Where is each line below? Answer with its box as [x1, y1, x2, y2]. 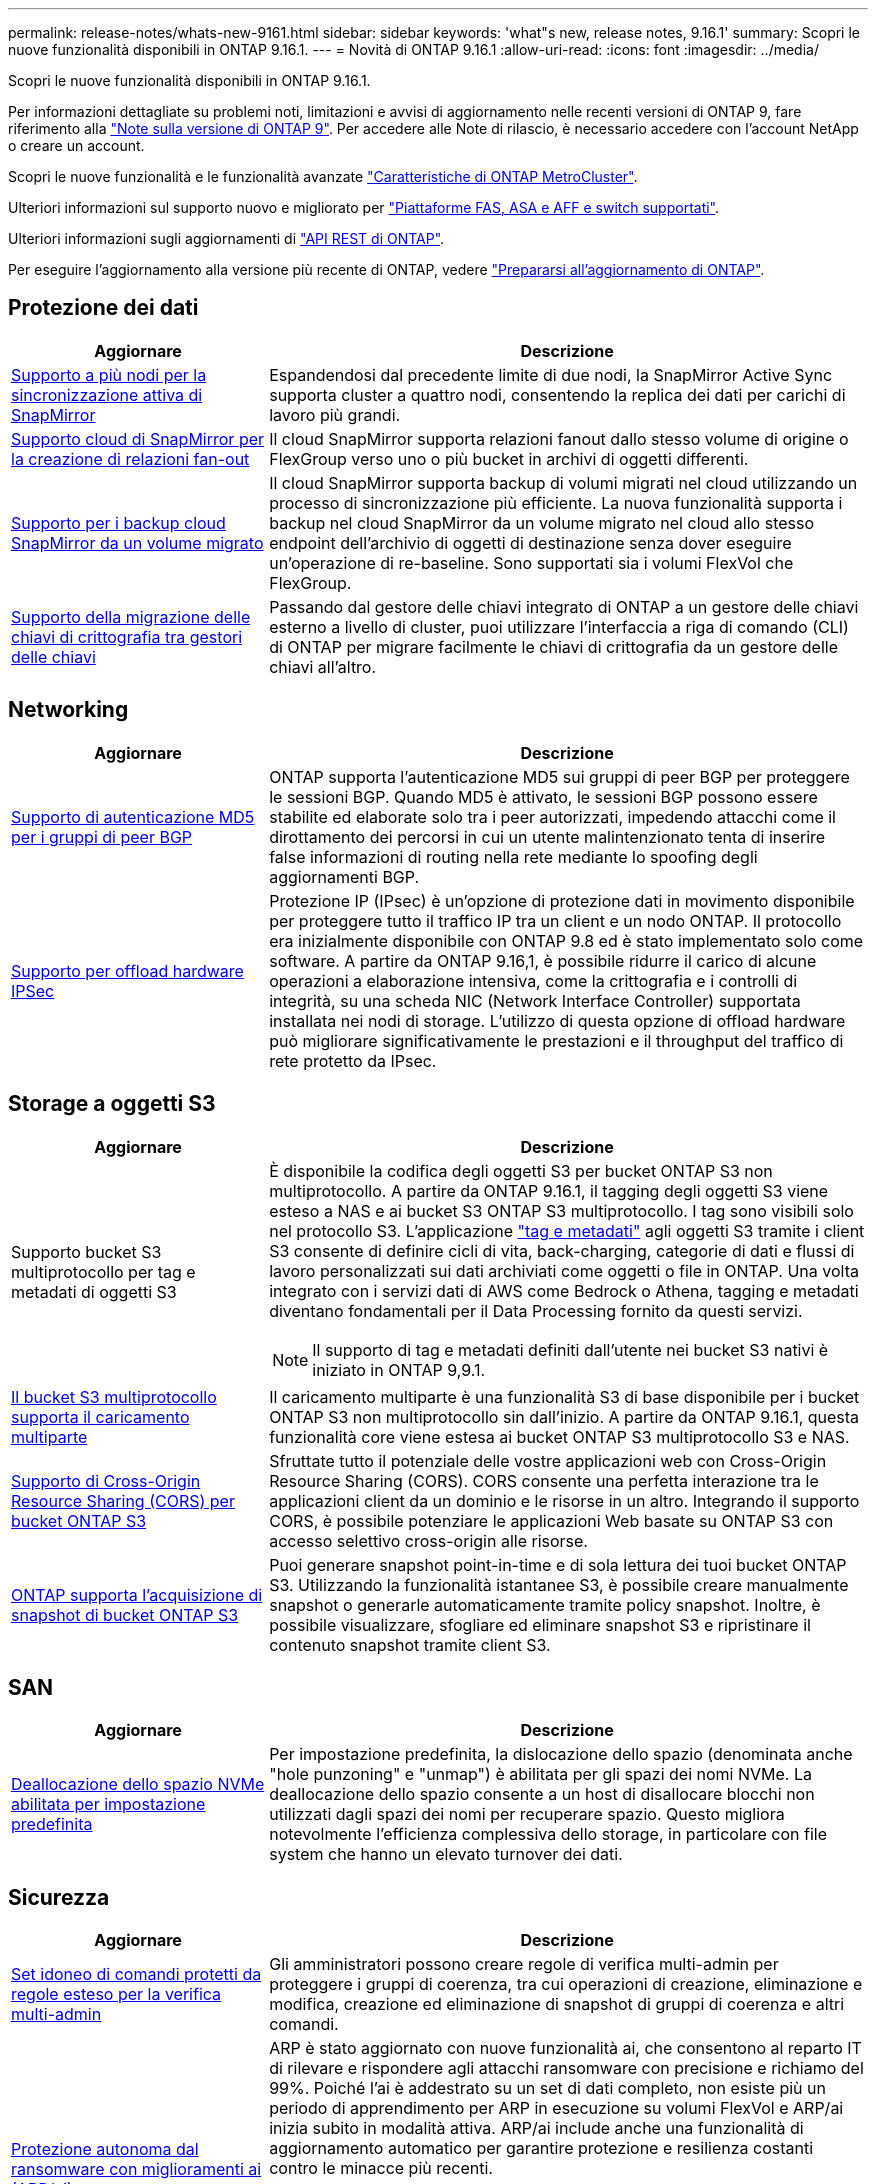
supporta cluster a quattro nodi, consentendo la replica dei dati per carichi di [269, 384, 846, 405]
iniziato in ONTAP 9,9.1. [312, 1359, 486, 1380]
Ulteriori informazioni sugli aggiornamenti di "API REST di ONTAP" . [8, 230, 445, 247]
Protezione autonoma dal [11, 2139, 199, 2160]
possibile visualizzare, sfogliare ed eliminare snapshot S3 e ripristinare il [269, 1614, 811, 1635]
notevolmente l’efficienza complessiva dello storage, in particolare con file [269, 1824, 828, 1845]
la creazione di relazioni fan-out [11, 448, 250, 469]
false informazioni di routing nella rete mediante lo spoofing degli [269, 846, 758, 867]
